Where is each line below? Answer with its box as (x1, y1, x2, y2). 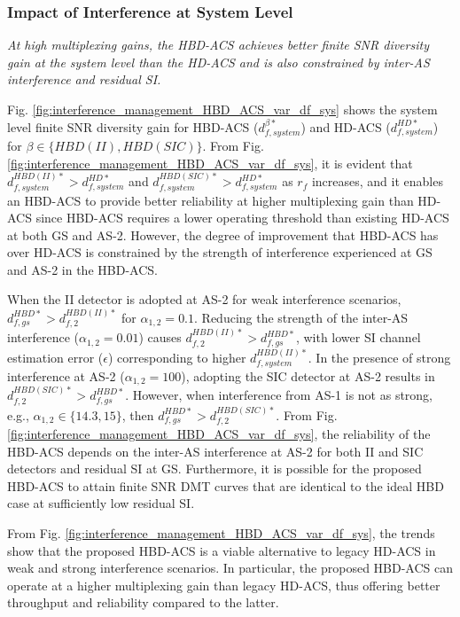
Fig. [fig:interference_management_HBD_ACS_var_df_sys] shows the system (7, 100, 438, 118)
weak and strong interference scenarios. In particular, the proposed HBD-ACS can (7, 558, 454, 577)
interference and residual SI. (7, 70, 161, 89)
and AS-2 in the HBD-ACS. (7, 260, 158, 278)
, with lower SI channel (295, 328, 421, 347)
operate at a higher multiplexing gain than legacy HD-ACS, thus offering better (7, 575, 441, 594)
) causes (138, 328, 182, 347)
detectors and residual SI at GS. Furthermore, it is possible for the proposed (7, 459, 422, 478)
